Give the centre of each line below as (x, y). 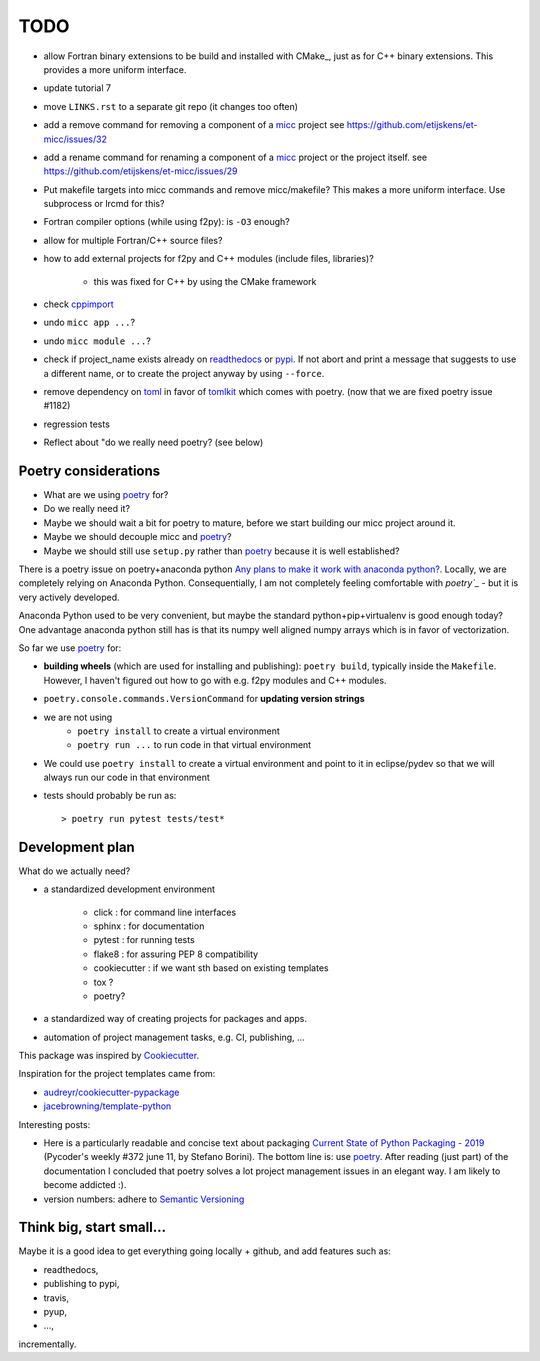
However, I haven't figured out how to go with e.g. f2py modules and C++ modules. (215, 680)
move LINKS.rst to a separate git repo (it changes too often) (171, 106)
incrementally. (47, 1344)
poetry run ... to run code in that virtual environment (194, 745)
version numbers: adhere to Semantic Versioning (144, 1199)
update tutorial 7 (77, 88)
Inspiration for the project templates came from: (117, 1074)
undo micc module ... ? (97, 341)
